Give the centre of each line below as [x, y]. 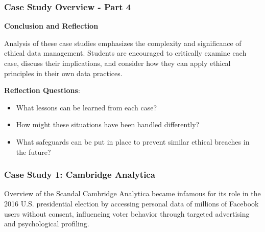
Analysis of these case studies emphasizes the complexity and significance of [123, 43]
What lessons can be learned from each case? [87, 107]
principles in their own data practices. [63, 73]
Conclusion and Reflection [51, 26]
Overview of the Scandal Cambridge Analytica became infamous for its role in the [132, 193]
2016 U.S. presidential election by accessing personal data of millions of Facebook [131, 203]
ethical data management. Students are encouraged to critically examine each [125, 53]
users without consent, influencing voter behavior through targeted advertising [127, 213]
